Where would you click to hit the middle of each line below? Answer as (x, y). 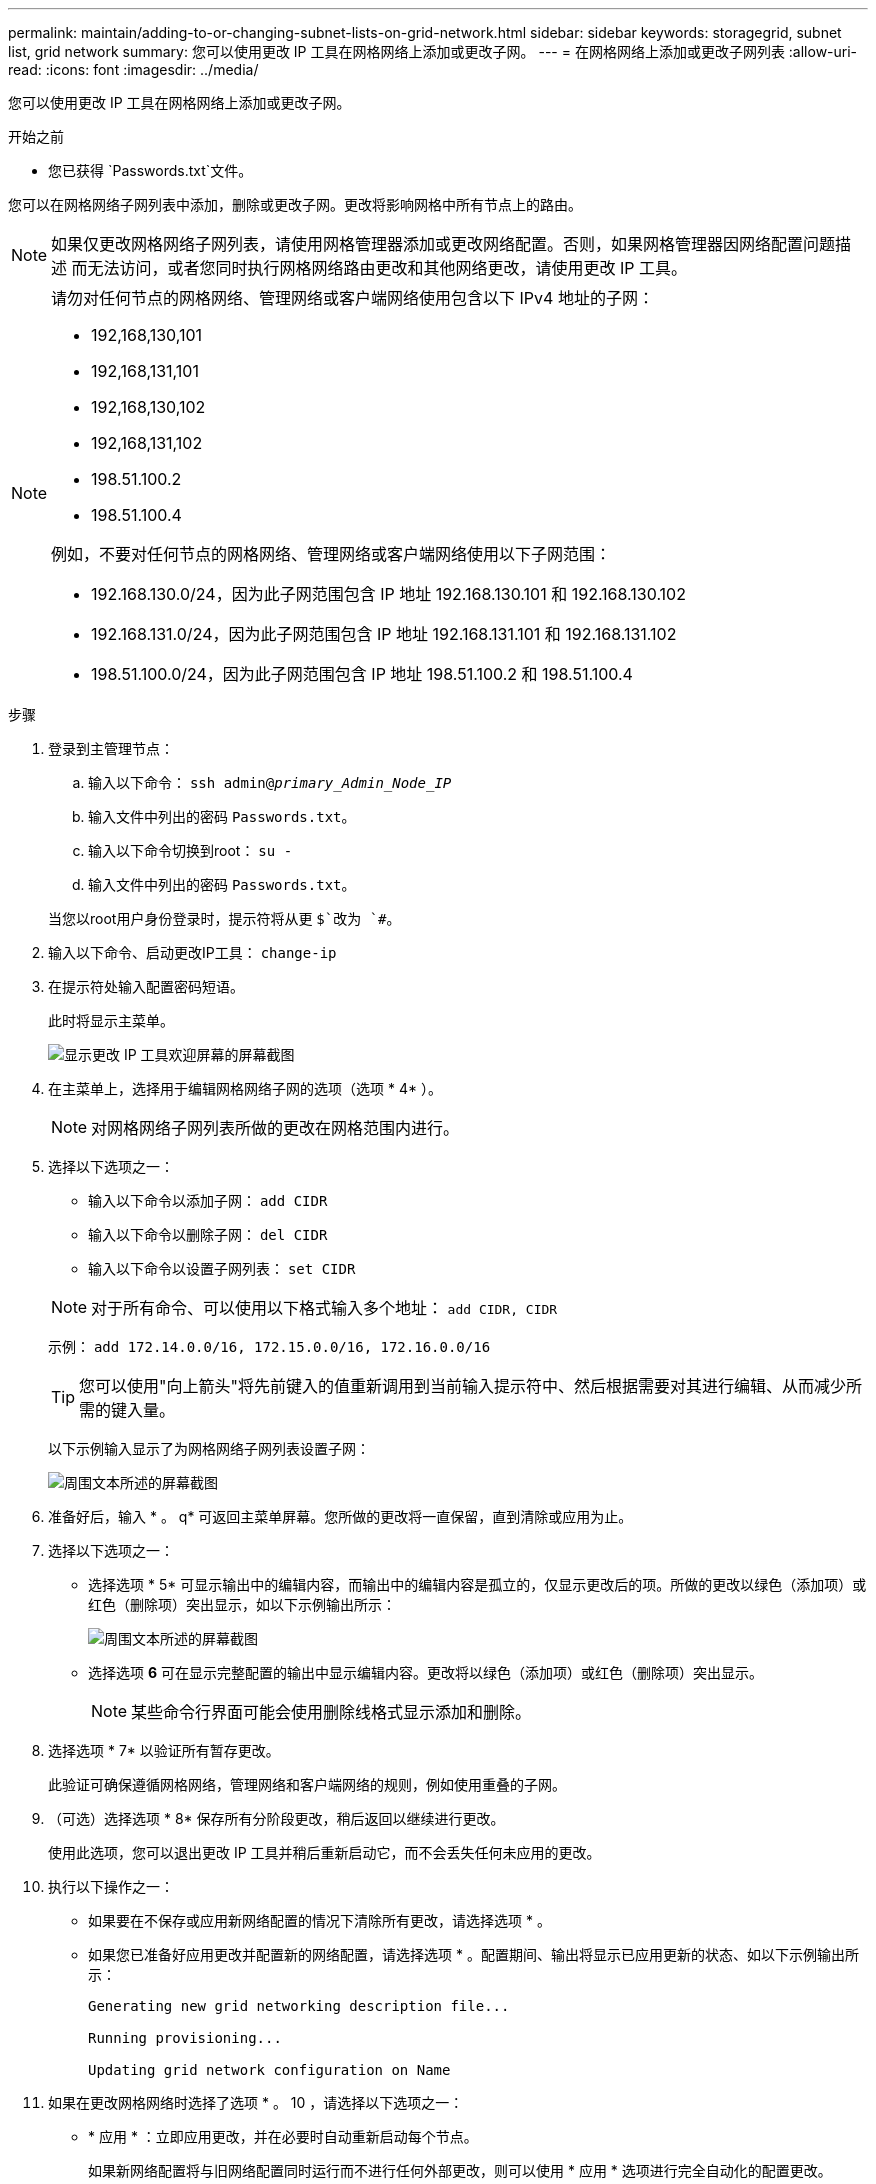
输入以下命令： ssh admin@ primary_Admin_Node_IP (270, 782)
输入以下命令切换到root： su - (190, 850)
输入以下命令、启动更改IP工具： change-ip (192, 952)
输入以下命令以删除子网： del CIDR (208, 1234)
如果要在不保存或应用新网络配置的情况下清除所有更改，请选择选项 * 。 (319, 1920)
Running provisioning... (185, 2038)
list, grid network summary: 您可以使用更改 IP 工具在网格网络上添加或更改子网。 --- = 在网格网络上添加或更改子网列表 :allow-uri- (433, 51)
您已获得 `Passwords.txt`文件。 (150, 170)
